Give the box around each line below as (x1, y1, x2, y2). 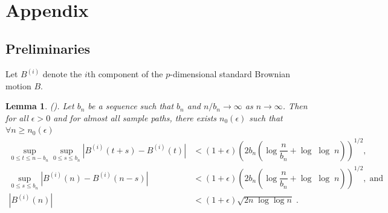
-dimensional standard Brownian (170, 68, 291, 80)
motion (5, 79, 31, 92)
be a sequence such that (88, 100, 174, 112)
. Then (282, 100, 308, 112)
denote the (42, 68, 82, 80)
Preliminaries (5, 39, 91, 57)
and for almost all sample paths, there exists (53, 111, 217, 124)
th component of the (87, 68, 163, 80)
